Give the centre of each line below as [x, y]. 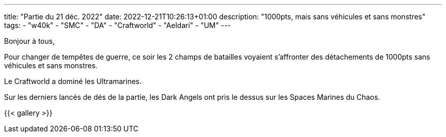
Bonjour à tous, [30, 41]
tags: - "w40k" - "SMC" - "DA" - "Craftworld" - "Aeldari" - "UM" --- [118, 25]
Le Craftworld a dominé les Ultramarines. [73, 81]
